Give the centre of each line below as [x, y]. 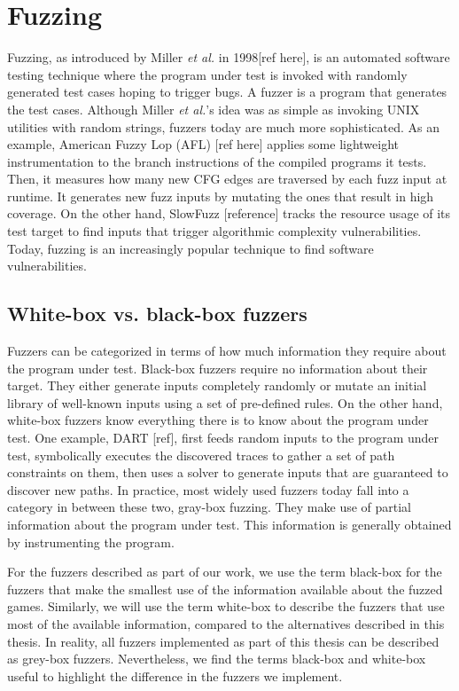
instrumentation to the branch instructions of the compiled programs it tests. [217, 161]
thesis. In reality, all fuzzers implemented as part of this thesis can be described [223, 641]
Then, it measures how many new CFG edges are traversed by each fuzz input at [227, 179]
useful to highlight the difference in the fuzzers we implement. [175, 675]
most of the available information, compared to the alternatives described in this [226, 623]
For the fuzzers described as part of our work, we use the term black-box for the [225, 572]
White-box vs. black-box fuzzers [157, 314]
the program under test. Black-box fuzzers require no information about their [218, 368]
